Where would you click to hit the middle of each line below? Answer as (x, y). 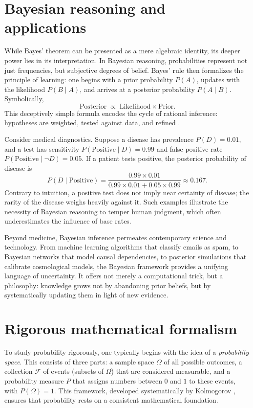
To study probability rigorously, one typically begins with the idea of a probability (127, 352)
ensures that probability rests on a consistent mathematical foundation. (111, 400)
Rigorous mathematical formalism (121, 329)
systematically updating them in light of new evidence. (86, 295)
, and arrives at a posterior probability (137, 89)
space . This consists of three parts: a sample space (79, 361)
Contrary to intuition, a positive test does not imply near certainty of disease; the (127, 192)
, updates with (218, 79)
